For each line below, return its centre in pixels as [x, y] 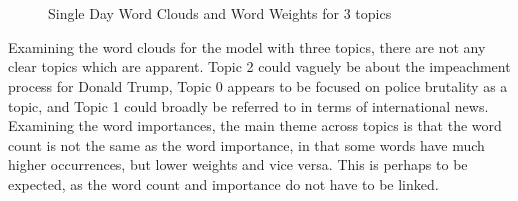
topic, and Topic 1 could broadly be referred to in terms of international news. [248, 105]
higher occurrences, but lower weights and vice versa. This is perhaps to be [238, 164]
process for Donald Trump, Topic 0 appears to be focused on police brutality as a [258, 85]
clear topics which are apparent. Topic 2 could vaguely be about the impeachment [259, 66]
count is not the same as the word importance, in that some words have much [246, 144]
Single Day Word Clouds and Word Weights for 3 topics [220, 13]
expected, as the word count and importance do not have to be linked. [223, 183]
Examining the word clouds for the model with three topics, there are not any [247, 46]
